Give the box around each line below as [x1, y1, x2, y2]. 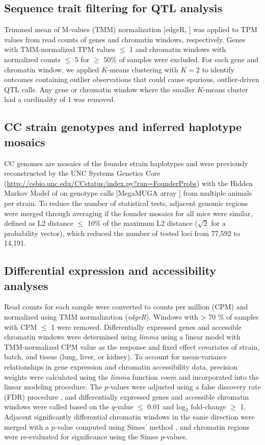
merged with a [4, 421, 49, 432]
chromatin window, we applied [4, 64, 99, 74]
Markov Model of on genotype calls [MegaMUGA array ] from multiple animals [4, 188, 252, 198]
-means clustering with [107, 64, 178, 74]
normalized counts [4, 54, 61, 64]
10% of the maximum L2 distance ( [87, 218, 198, 228]
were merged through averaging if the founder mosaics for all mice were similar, [4, 207, 253, 218]
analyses [4, 277, 48, 293]
